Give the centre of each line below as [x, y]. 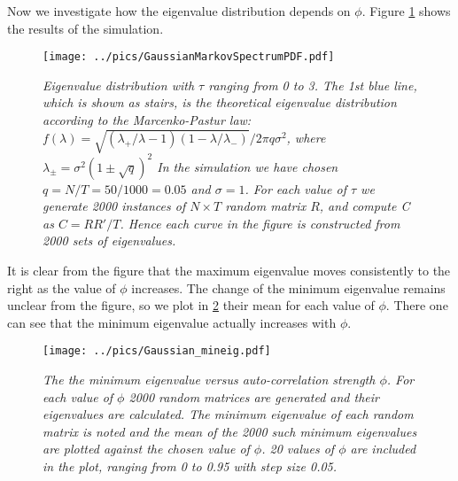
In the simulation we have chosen [248, 166]
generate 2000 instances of [114, 206]
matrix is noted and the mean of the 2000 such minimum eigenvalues [230, 431]
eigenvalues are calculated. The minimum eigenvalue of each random [228, 414]
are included [383, 449]
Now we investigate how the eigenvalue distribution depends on [179, 11]
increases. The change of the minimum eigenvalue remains [288, 287]
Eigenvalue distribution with [119, 85]
